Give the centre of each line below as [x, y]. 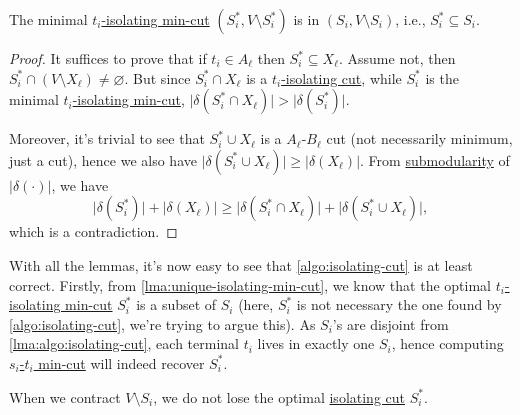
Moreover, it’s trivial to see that [107, 138]
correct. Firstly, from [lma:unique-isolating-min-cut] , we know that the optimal [250, 284]
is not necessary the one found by [399, 304]
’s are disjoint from [390, 323]
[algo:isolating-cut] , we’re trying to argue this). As [162, 323]
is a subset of [176, 304]
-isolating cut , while [341, 77]
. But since [157, 77]
